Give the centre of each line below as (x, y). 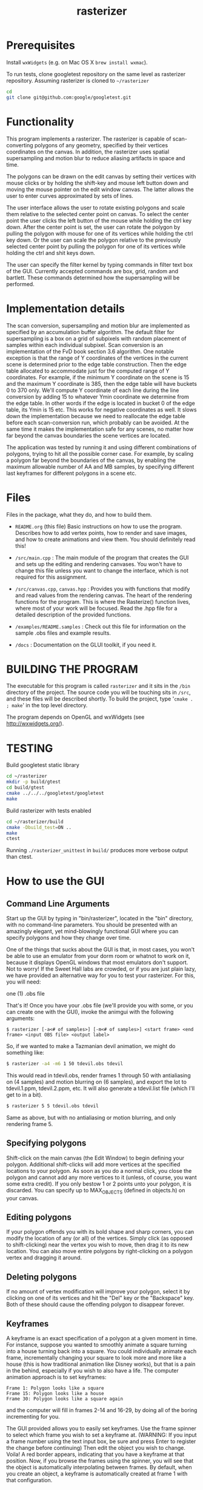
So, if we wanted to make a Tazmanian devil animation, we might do (91, 1046)
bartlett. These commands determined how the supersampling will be (93, 278)
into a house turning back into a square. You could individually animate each (101, 1351)
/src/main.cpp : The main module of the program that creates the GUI (102, 558)
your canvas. (22, 1198)
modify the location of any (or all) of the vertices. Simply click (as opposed (99, 1238)
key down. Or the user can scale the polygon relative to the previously (94, 240)
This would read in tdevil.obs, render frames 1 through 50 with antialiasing (98, 1076)
